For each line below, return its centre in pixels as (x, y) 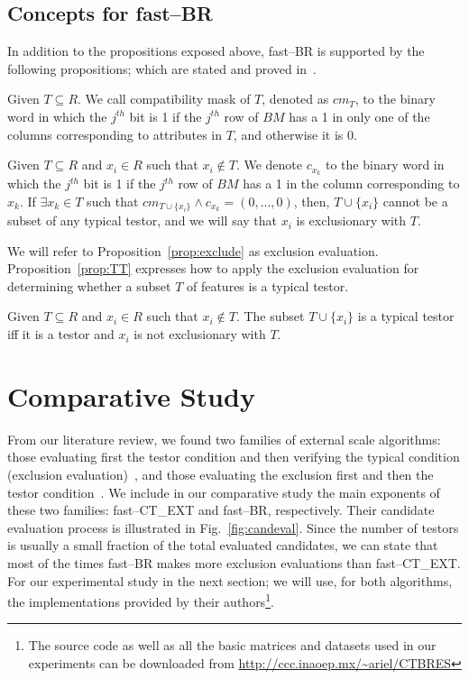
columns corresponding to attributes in (115, 134)
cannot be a (415, 201)
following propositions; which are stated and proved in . (162, 68)
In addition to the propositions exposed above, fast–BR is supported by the (216, 51)
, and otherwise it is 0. (295, 134)
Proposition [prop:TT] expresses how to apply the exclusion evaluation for (213, 268)
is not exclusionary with (200, 334)
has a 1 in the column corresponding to (351, 184)
